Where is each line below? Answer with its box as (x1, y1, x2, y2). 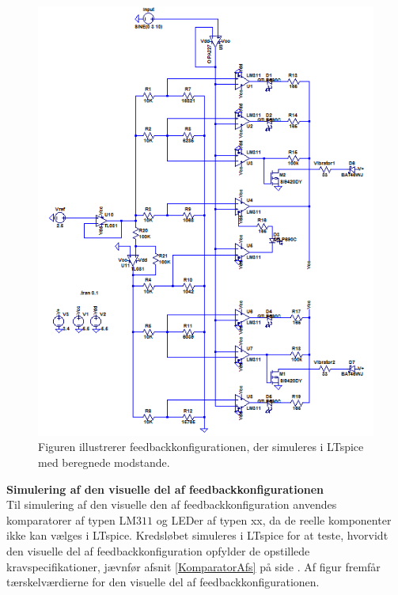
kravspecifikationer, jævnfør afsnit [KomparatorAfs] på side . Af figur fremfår (6, 558, 381, 574)
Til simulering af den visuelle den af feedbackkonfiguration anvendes (6, 496, 337, 513)
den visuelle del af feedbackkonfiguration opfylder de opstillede (6, 542, 310, 559)
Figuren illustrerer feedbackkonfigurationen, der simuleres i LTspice (38, 438, 364, 455)
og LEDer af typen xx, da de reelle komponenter (156, 511, 392, 528)
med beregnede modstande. (38, 453, 170, 470)
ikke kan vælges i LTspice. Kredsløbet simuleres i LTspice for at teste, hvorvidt (6, 527, 389, 544)
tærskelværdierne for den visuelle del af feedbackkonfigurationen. (6, 574, 320, 590)
